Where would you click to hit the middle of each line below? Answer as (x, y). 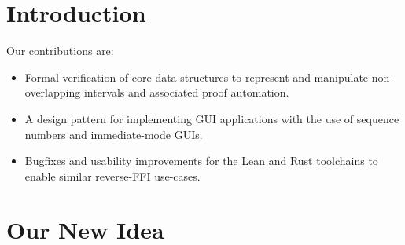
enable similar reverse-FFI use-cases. (112, 176)
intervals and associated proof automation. (186, 92)
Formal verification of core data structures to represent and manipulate (197, 77)
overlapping (53, 92)
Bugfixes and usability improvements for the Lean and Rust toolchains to (201, 161)
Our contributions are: (60, 51)
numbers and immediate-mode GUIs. (114, 134)
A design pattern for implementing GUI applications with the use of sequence (212, 118)
